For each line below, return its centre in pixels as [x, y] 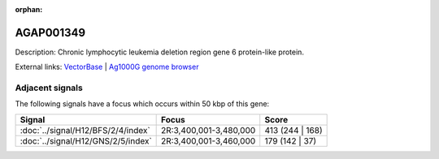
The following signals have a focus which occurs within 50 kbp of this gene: [142, 104]
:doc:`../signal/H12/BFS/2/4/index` [85, 130]
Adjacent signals [49, 88]
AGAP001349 [50, 32]
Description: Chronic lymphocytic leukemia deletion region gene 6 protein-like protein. [160, 52]
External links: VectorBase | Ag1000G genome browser [107, 67]
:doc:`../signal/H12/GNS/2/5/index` [86, 140]
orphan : [29, 9]
